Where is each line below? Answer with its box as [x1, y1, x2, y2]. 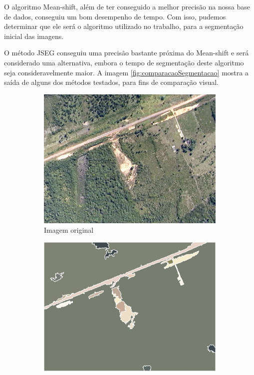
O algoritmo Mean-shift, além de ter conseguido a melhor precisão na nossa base [4, 1, 250, 11]
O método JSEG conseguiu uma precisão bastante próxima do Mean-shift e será [4, 47, 249, 58]
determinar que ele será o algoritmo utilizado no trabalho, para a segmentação [4, 21, 244, 31]
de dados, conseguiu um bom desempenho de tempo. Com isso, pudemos [4, 11, 226, 21]
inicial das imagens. [4, 30, 64, 41]
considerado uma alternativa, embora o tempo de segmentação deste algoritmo [4, 57, 244, 67]
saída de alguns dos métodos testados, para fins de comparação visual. [4, 77, 219, 87]
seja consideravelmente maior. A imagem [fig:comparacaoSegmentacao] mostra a [4, 67, 249, 77]
